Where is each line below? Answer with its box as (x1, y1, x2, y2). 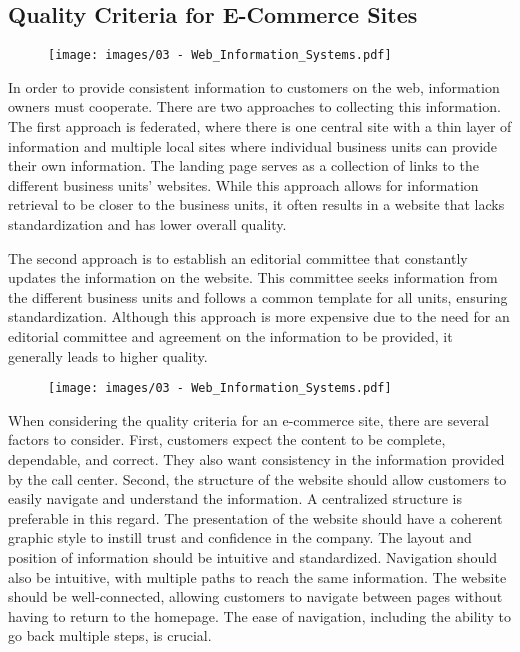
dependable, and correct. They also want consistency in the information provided (8, 449, 505, 470)
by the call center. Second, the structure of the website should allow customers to (8, 468, 507, 489)
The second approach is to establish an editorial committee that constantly (8, 247, 468, 268)
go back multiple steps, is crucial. (8, 625, 212, 646)
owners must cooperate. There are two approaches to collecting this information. (8, 96, 501, 117)
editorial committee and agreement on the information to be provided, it (8, 325, 453, 346)
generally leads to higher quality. (8, 345, 208, 366)
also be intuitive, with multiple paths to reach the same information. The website (8, 566, 507, 587)
